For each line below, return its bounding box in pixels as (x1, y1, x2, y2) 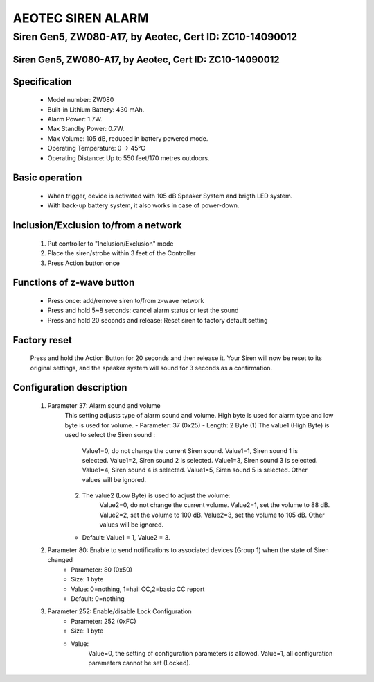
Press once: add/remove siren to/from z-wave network (47, 296, 204, 305)
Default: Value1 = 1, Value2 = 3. (82, 533, 170, 541)
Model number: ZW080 (47, 96, 114, 104)
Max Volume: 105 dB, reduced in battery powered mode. (47, 134, 208, 142)
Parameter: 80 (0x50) (71, 565, 133, 574)
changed (47, 556, 73, 564)
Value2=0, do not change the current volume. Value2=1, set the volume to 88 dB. (99, 501, 330, 509)
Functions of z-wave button (12, 277, 135, 289)
